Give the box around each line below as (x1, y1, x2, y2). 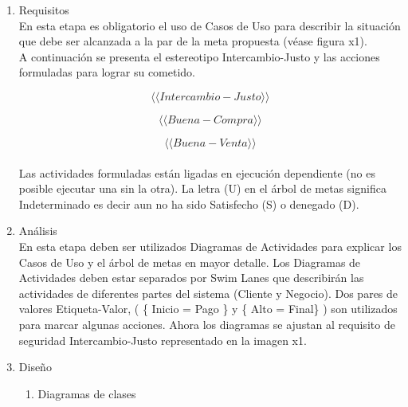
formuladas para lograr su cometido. (18, 64, 196, 80)
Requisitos (18, 2, 69, 18)
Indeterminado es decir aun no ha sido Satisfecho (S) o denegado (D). (18, 195, 359, 212)
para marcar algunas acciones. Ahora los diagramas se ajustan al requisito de (18, 315, 395, 332)
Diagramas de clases (37, 385, 136, 401)
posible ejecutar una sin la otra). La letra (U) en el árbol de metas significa (18, 180, 386, 197)
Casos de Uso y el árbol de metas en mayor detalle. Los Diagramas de (18, 253, 361, 270)
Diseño (18, 358, 52, 375)
